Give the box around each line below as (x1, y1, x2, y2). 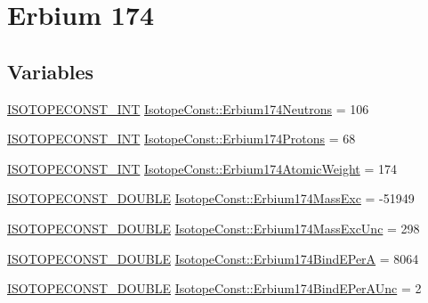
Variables (7, 57, 94, 85)
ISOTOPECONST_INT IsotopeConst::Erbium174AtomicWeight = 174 (7, 159, 397, 177)
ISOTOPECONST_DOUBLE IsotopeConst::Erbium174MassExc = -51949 (7, 189, 415, 208)
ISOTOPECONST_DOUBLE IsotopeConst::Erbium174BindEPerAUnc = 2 (7, 279, 422, 298)
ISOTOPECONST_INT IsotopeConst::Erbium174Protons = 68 (7, 129, 356, 148)
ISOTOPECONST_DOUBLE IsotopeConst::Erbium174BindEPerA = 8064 (7, 249, 419, 267)
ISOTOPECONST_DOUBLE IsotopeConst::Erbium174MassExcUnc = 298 (7, 218, 420, 237)
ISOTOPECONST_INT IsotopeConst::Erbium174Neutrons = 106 (7, 99, 369, 118)
